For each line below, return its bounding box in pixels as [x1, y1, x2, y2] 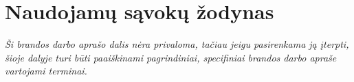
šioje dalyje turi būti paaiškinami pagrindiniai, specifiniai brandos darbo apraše [5, 50, 337, 64]
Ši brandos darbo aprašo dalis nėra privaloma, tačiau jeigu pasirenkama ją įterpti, [5, 37, 349, 51]
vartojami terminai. [5, 64, 87, 78]
